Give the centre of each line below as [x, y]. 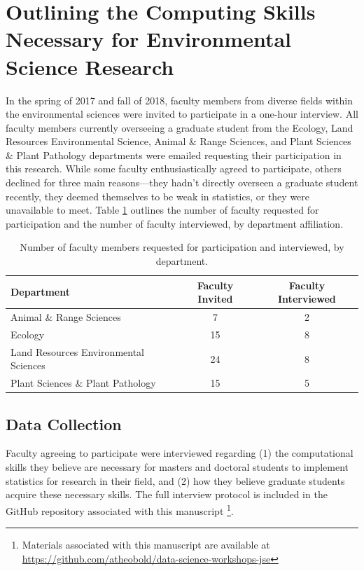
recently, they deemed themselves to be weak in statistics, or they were [158, 196]
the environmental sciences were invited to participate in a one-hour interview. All [182, 114]
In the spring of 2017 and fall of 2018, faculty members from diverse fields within [179, 100]
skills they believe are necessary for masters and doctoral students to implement [177, 467]
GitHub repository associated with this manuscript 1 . [120, 509]
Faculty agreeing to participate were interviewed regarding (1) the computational [180, 453]
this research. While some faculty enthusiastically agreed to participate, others [174, 168]
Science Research [90, 66]
